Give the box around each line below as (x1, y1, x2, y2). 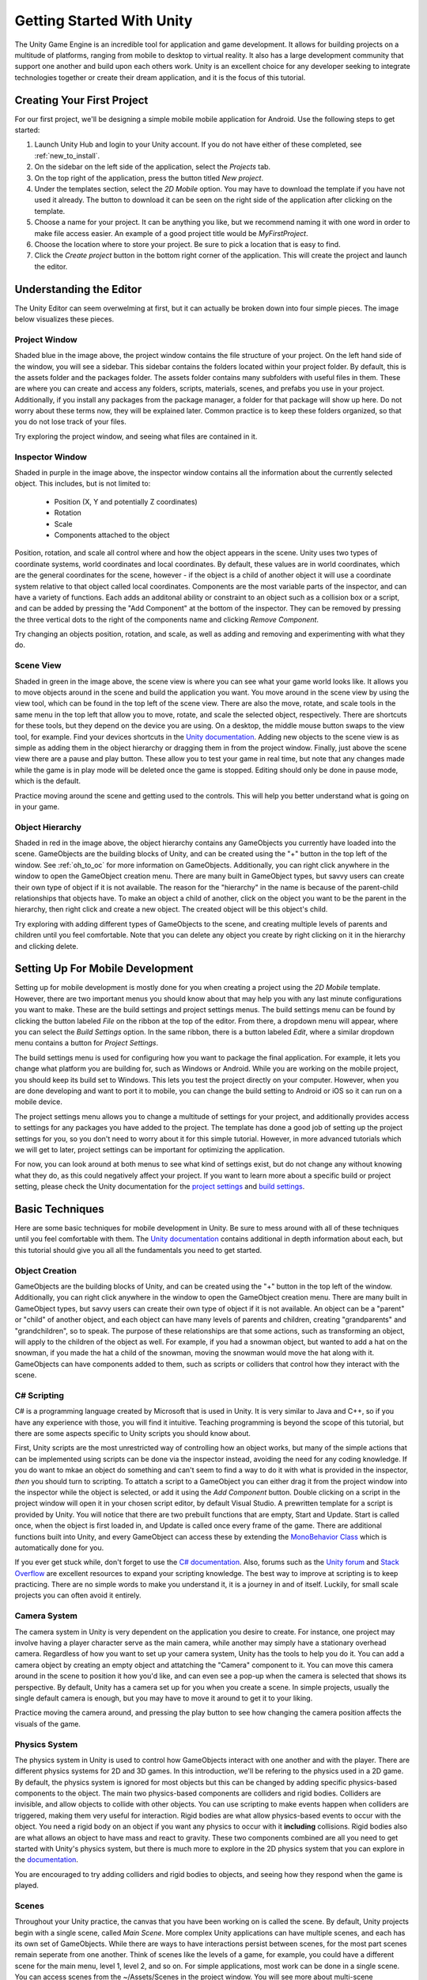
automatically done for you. (14, 1543, 104, 1552)
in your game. (14, 802, 59, 811)
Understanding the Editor (14, 282, 142, 296)
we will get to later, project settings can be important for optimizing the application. (14, 1144, 285, 1154)
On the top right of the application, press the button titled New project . (34, 173, 264, 182)
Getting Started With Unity (14, 12, 193, 29)
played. (14, 1881, 39, 1891)
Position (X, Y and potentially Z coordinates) (54, 497, 198, 506)
